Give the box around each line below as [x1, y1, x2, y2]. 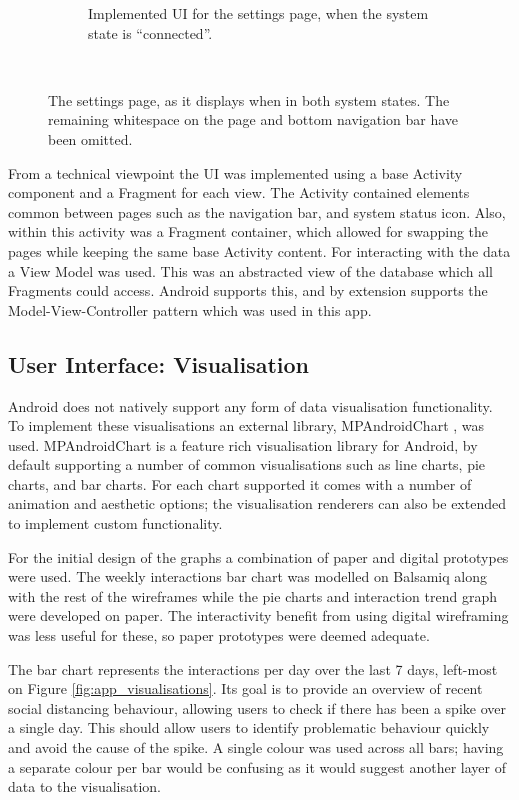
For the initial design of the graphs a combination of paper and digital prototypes [8, 546, 509, 567]
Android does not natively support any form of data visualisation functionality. [8, 395, 493, 416]
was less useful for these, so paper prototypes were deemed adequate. [8, 625, 430, 646]
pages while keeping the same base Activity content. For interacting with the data [8, 240, 511, 261]
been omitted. [48, 128, 133, 149]
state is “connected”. [88, 22, 213, 43]
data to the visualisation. [8, 776, 162, 797]
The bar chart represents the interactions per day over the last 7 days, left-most [8, 658, 498, 679]
